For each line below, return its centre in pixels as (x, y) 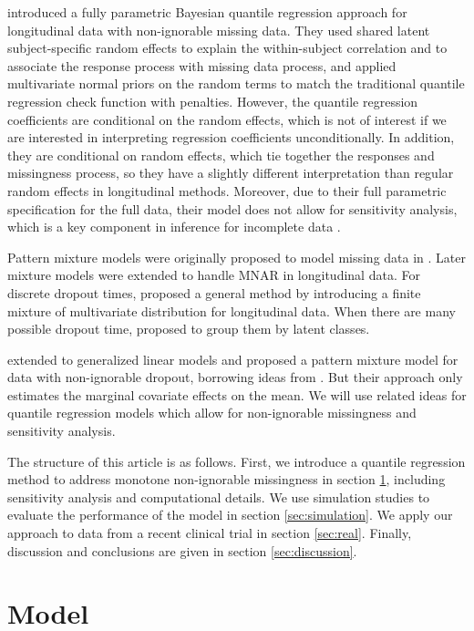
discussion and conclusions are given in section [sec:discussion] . (182, 550)
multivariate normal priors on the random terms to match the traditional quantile (236, 83)
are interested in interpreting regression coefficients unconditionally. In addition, (231, 137)
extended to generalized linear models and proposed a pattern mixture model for (233, 359)
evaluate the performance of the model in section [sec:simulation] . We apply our (230, 515)
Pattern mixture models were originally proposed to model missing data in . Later (237, 257)
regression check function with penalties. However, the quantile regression (213, 101)
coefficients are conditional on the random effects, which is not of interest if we (227, 119)
